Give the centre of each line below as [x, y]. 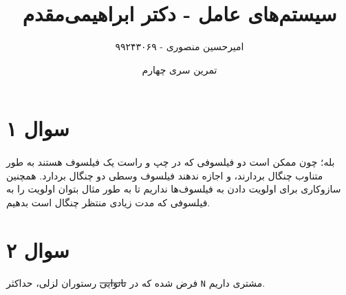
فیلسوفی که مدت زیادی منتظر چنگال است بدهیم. [108, 202]
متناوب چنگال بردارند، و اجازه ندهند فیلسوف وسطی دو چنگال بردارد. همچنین [165, 175]
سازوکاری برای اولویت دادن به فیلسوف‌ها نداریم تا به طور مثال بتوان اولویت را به [174, 189]
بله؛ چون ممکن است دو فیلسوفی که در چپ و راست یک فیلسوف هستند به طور [171, 162]
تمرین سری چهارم [180, 69]
